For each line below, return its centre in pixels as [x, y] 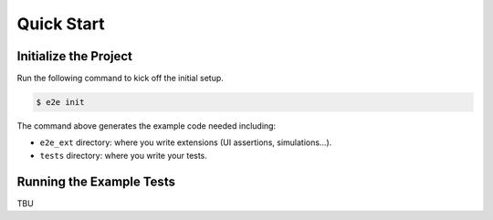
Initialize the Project [74, 56]
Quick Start [61, 24]
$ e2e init [60, 102]
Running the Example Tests [96, 181]
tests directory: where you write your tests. [123, 155]
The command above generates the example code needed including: [147, 126]
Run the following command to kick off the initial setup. [120, 79]
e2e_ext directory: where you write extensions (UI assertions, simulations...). [186, 142]
